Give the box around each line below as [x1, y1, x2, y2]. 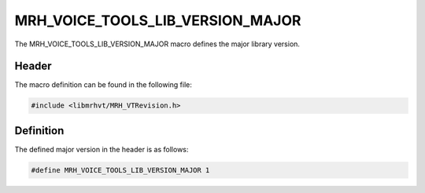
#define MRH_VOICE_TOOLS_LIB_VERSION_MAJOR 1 [31, 166, 210, 174]
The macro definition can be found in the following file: [14, 80, 193, 89]
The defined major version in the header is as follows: [14, 144, 189, 154]
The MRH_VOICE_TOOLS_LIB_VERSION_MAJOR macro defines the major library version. [14, 39, 301, 49]
